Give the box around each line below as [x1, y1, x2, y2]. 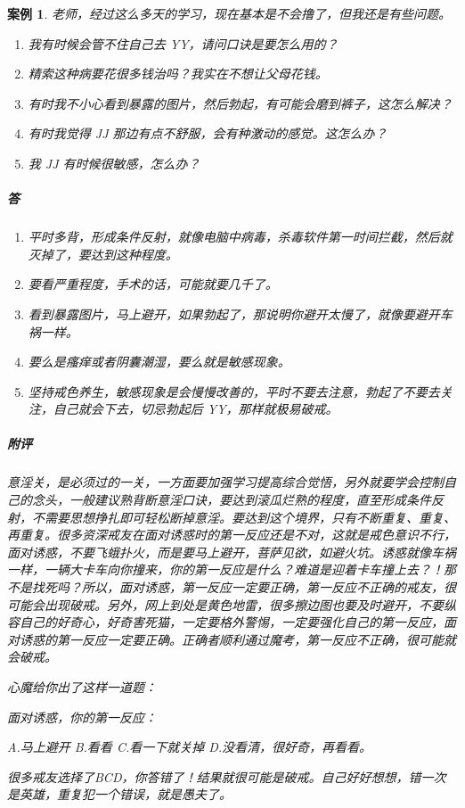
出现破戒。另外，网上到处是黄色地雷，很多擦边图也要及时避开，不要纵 [44, 595, 456, 614]
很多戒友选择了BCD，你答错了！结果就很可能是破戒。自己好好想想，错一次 [7, 767, 446, 786]
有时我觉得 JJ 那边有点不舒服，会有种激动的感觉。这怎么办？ [28, 124, 387, 143]
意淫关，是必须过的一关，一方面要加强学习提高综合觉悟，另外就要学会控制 [7, 473, 444, 491]
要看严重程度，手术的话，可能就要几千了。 [28, 275, 278, 293]
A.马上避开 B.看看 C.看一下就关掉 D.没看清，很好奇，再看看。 [7, 738, 372, 756]
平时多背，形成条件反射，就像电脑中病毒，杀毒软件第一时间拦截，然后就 [28, 227, 453, 246]
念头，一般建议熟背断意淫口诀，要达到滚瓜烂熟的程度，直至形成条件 [31, 491, 431, 509]
